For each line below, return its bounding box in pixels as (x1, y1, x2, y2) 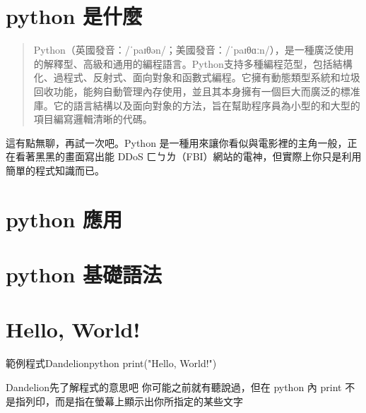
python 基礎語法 (6, 260, 163, 289)
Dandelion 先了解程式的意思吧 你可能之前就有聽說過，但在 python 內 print (6, 379, 342, 394)
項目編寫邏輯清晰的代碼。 (33, 112, 153, 126)
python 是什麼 (6, 1, 143, 30)
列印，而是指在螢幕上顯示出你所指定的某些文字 (25, 393, 243, 408)
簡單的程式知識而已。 (6, 162, 105, 177)
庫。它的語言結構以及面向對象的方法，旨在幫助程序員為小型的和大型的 (33, 97, 360, 112)
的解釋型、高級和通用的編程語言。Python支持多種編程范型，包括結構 (33, 56, 353, 71)
